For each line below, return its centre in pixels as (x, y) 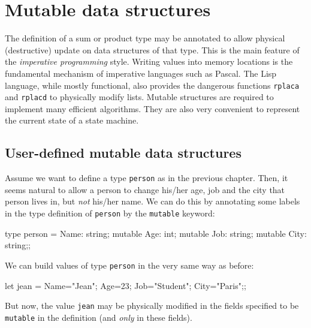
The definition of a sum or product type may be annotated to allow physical (145, 38)
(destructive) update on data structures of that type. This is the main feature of (152, 49)
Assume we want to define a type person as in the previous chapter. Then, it (147, 178)
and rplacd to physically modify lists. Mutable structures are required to (139, 97)
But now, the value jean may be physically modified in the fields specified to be (152, 306)
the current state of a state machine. (72, 120)
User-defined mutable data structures (123, 153)
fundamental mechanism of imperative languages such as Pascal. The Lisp (141, 73)
